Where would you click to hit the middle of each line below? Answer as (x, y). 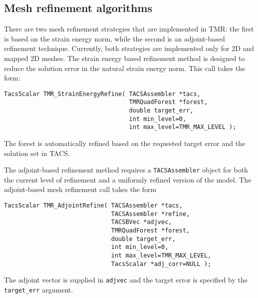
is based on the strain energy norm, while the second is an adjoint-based (115, 38)
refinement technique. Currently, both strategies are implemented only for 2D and (129, 48)
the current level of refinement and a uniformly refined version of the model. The (128, 179)
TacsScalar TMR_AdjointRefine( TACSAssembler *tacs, (93, 206)
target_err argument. (39, 289)
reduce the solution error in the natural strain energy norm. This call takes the (125, 68)
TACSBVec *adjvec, (141, 222)
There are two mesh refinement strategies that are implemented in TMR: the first (129, 29)
